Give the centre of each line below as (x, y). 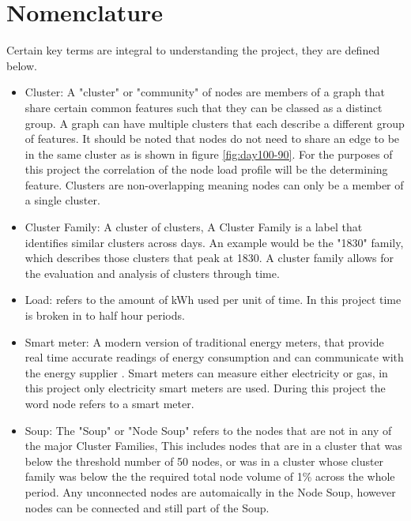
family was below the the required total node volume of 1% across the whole (210, 476)
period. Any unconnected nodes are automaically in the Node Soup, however (210, 491)
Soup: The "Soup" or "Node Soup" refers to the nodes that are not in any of (208, 430)
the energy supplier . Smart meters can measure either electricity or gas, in (206, 372)
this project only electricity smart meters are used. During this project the (205, 388)
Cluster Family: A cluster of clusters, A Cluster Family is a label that (194, 227)
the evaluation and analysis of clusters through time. (152, 273)
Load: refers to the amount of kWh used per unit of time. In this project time (213, 300)
